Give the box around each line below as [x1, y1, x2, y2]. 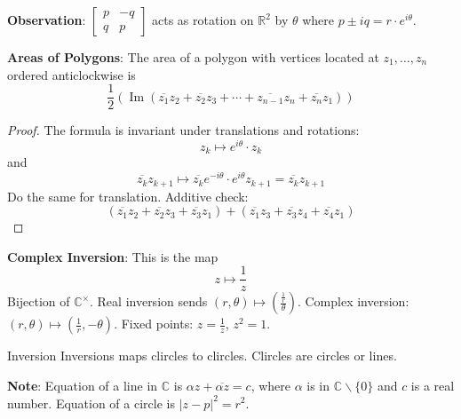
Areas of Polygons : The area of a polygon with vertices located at [7, 48, 379, 66]
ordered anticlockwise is [7, 65, 136, 83]
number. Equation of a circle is [7, 393, 175, 412]
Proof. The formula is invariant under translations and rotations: [7, 121, 360, 139]
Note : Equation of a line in [7, 376, 158, 394]
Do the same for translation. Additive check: [7, 186, 249, 205]
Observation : [7, 11, 86, 28]
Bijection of [7, 292, 70, 311]
